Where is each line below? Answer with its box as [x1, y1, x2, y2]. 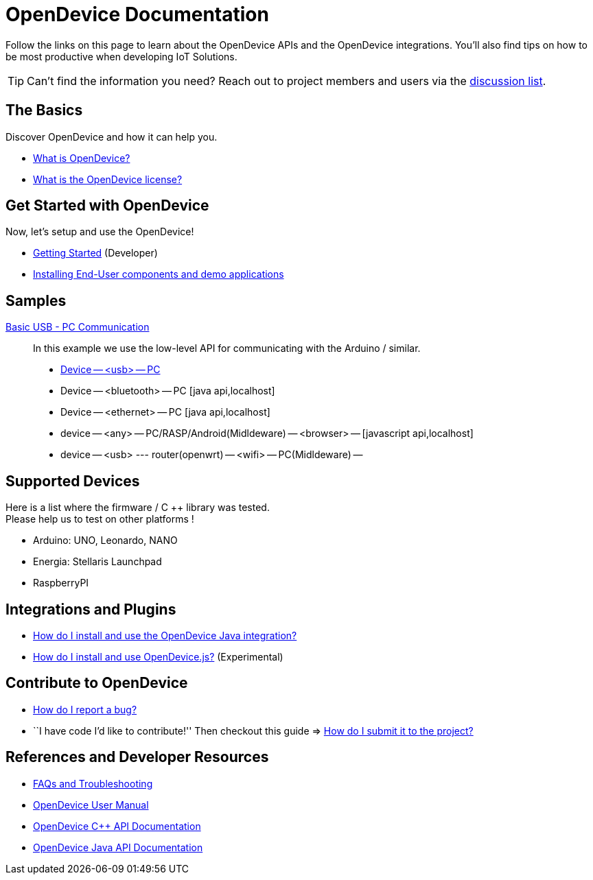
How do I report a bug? [33, 703, 137, 715]
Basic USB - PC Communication [5, 321, 150, 333]
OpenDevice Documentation [5, 3, 269, 26]
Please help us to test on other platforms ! [5, 513, 194, 525]
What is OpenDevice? [33, 152, 130, 164]
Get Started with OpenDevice [5, 197, 209, 215]
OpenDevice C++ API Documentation [33, 820, 201, 832]
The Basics [5, 102, 83, 119]
